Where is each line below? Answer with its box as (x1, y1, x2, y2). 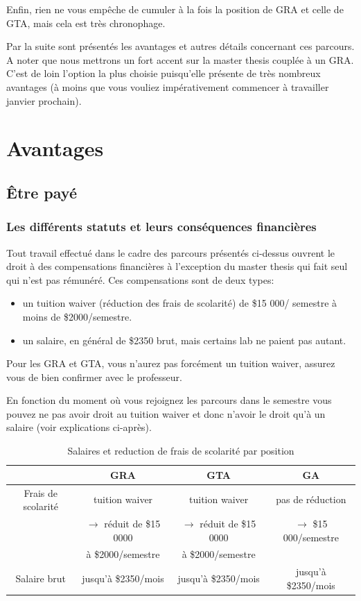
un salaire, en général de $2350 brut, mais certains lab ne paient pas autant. (22, 332, 346, 347)
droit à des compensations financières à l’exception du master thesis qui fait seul (6, 259, 348, 273)
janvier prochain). (6, 93, 82, 108)
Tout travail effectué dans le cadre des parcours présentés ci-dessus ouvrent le (6, 245, 335, 260)
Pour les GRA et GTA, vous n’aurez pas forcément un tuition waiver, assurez (6, 356, 335, 371)
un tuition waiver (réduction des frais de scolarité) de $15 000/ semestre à (22, 296, 337, 310)
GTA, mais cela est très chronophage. (6, 15, 166, 30)
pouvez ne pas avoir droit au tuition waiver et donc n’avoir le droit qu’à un (6, 406, 326, 421)
